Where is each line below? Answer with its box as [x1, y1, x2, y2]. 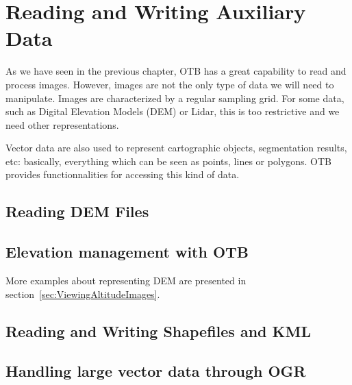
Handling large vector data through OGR [5, 360, 306, 382]
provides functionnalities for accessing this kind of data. [5, 167, 240, 182]
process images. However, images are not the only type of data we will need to [5, 77, 334, 91]
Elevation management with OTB [5, 241, 249, 262]
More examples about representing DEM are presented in [5, 273, 247, 288]
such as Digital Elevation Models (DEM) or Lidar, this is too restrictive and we [5, 104, 340, 119]
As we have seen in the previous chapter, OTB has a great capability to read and [5, 64, 347, 78]
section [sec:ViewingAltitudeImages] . [5, 286, 160, 301]
